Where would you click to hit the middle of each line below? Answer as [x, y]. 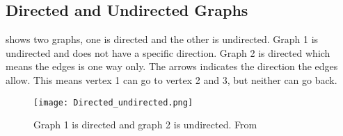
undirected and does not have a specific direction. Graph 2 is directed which [168, 52]
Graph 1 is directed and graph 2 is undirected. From [145, 125]
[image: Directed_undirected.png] [113, 102]
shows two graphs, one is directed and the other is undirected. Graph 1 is [162, 39]
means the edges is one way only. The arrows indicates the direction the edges [172, 66]
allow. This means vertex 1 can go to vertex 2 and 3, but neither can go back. [171, 79]
